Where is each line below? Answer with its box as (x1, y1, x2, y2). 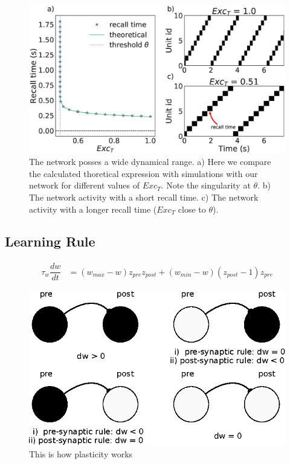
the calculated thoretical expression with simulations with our (29, 167, 258, 179)
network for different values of (29, 179, 140, 192)
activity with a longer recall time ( (29, 202, 157, 215)
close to (178, 202, 206, 215)
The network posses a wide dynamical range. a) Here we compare (29, 155, 271, 168)
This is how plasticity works (29, 448, 133, 460)
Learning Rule (5, 232, 95, 251)
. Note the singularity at (161, 179, 251, 192)
